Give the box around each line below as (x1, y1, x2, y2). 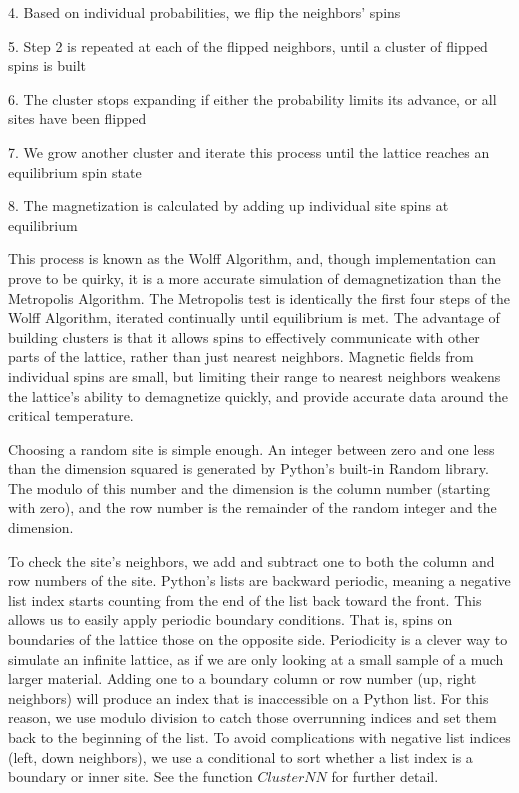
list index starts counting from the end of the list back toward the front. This (8, 589, 482, 610)
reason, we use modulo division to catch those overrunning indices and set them (8, 707, 497, 728)
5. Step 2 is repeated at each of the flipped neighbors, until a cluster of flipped (8, 35, 488, 56)
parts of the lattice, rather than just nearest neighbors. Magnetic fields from (8, 346, 474, 367)
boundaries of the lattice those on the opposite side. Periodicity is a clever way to (8, 629, 508, 650)
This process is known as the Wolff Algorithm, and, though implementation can (8, 248, 497, 269)
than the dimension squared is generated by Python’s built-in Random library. (8, 458, 489, 479)
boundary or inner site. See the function (8, 766, 253, 787)
